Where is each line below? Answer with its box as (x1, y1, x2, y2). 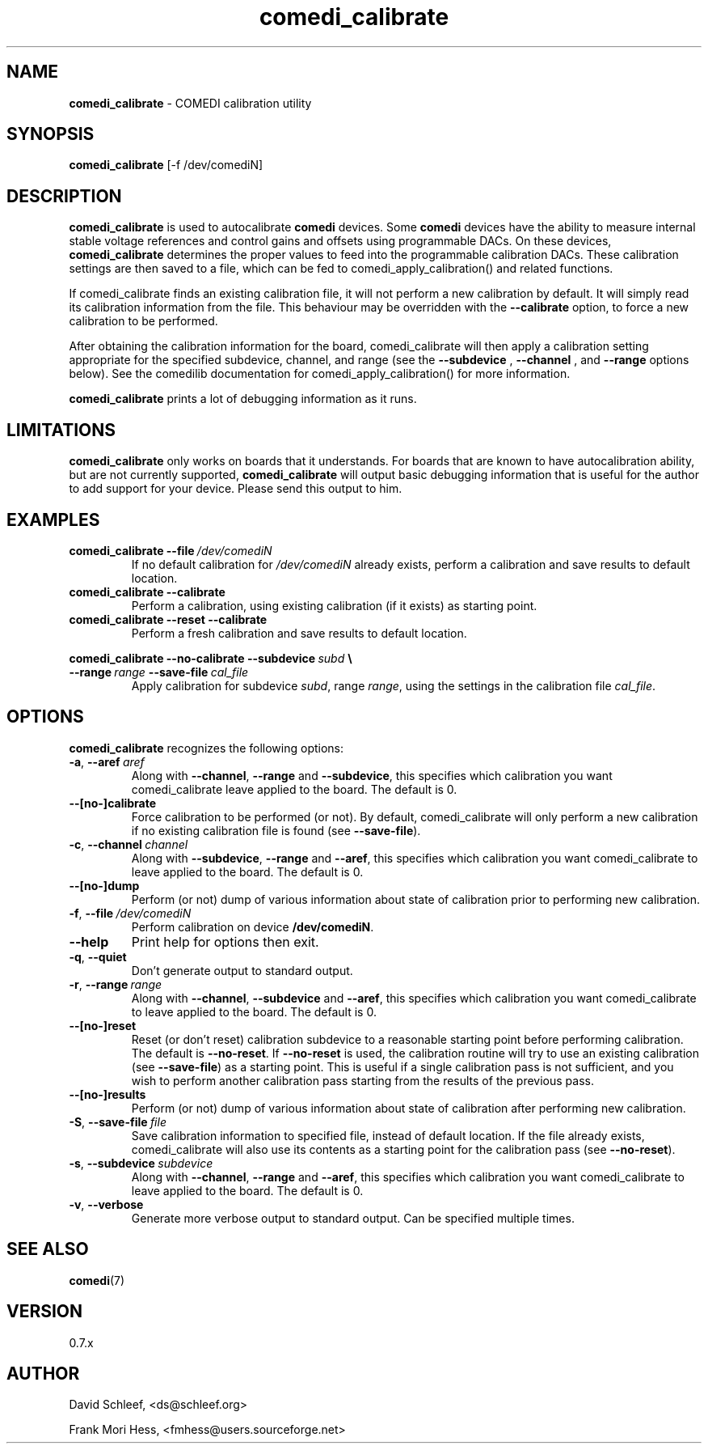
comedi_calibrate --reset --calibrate (69, 612, 268, 626)
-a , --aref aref (69, 754, 145, 769)
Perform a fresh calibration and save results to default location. (131, 625, 467, 640)
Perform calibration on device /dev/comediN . (131, 919, 374, 934)
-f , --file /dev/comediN (69, 905, 192, 920)
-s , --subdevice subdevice (69, 1155, 213, 1170)
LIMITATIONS (6, 419, 116, 440)
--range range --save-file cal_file (69, 664, 249, 679)
